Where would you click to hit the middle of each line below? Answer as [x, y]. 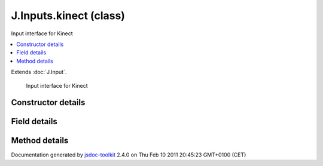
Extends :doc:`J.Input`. [39, 72]
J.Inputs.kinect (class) [68, 16]
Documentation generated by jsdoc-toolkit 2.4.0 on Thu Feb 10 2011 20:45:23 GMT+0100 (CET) [129, 155]
